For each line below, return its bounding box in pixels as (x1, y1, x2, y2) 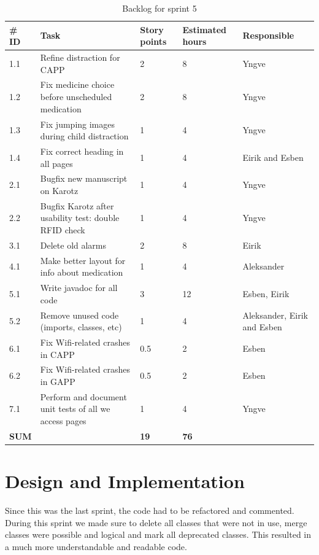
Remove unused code (40, 308, 119, 321)
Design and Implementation (5, 468, 245, 494)
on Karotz (40, 184, 79, 196)
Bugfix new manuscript (40, 172, 128, 185)
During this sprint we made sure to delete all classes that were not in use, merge (5, 516, 307, 529)
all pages (40, 157, 73, 169)
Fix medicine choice (40, 78, 115, 91)
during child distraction (40, 130, 129, 142)
